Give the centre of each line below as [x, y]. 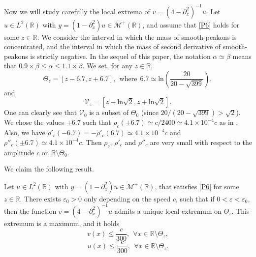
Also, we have [25, 132]
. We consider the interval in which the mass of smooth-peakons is [137, 37]
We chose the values [34, 122]
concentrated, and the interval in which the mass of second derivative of [112, 46]
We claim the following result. [49, 169]
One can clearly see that [41, 112]
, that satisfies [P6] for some [197, 186]
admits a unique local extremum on [168, 211]
